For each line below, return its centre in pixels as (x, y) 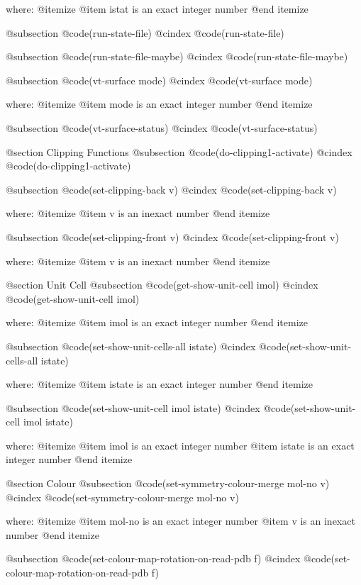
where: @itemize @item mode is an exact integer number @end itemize (159, 104)
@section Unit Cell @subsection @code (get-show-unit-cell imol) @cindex (162, 285)
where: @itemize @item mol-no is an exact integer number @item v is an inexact (180, 521)
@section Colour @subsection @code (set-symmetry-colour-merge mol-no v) (168, 483)
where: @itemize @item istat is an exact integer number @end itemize (157, 9)
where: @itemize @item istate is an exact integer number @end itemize (160, 384)
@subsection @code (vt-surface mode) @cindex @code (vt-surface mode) (159, 80)
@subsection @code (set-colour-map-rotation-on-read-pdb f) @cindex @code (168, 558)
